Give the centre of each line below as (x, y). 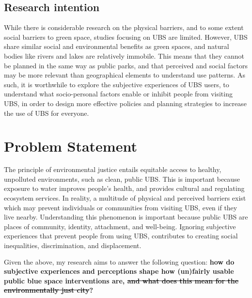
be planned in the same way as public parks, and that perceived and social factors (126, 65)
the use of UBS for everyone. (47, 113)
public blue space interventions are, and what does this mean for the (121, 280)
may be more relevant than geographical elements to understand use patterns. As (125, 75)
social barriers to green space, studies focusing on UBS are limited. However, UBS (126, 37)
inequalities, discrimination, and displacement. (73, 245)
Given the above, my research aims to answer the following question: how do (119, 261)
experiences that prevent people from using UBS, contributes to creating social (121, 236)
